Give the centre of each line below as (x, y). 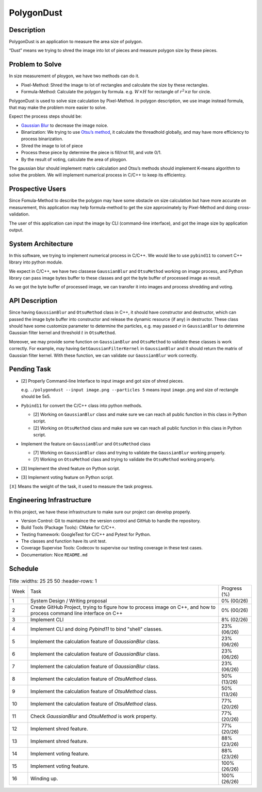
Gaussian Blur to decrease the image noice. (65, 125)
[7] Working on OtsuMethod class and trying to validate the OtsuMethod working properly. (124, 459)
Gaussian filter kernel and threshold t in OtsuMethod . (63, 333)
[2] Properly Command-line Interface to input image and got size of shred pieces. (103, 381)
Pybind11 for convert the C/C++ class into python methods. (82, 405)
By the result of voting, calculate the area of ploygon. (74, 159)
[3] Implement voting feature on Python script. (67, 477)
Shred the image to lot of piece (52, 145)
